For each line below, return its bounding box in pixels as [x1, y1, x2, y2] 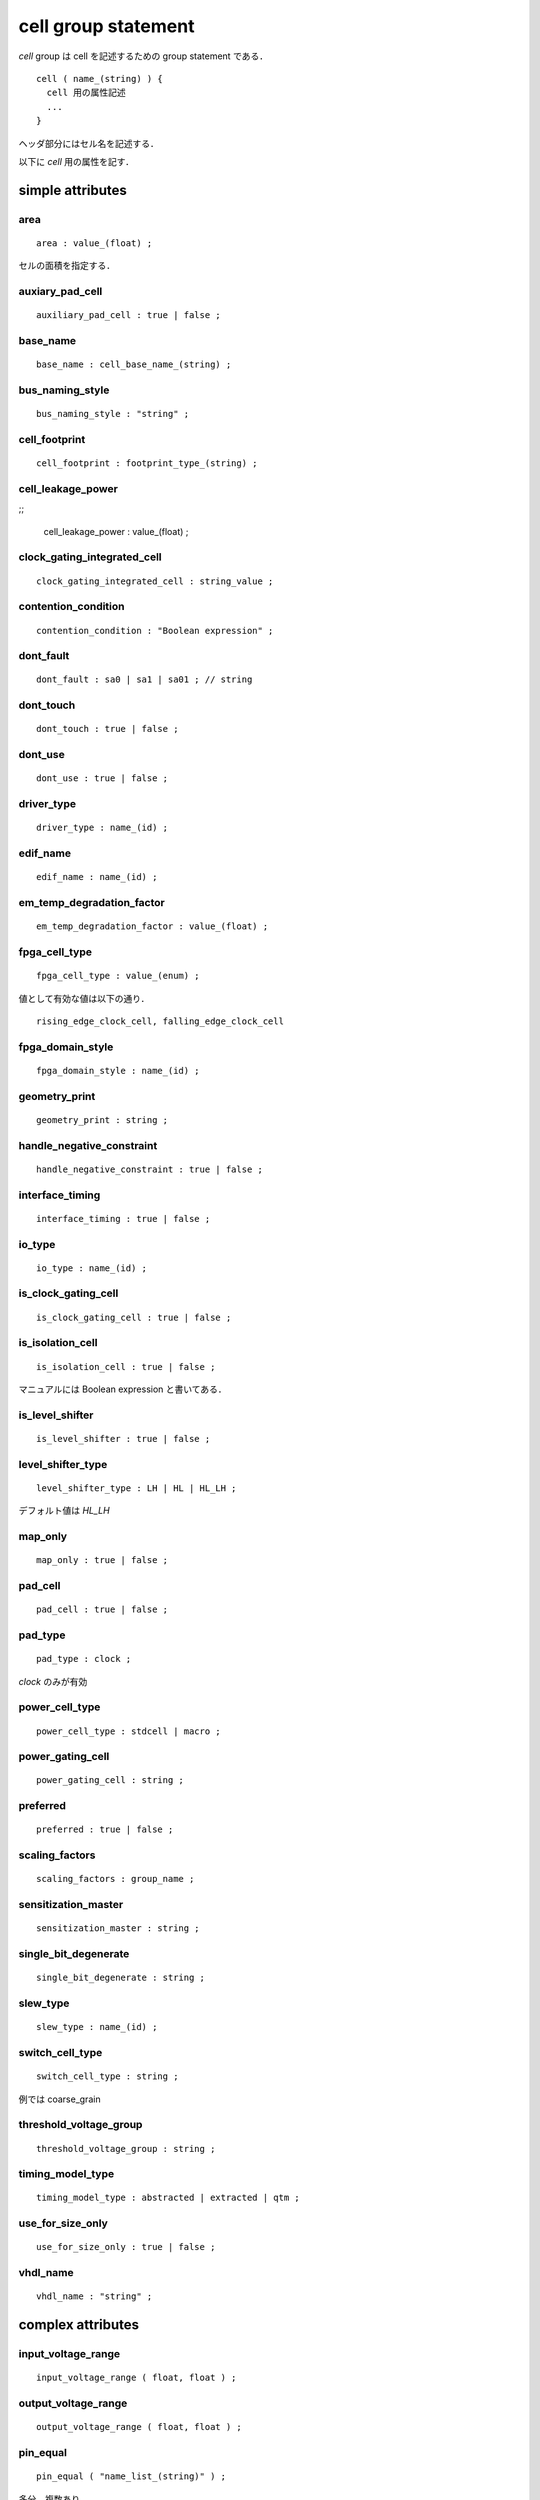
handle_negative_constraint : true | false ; [36, 1163, 264, 1175]
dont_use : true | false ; [36, 773, 169, 784]
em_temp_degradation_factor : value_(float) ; [36, 921, 269, 932]
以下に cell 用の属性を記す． [18, 155, 135, 167]
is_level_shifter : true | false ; [36, 1433, 211, 1444]
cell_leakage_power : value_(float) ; [43, 525, 189, 537]
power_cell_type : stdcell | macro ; [36, 1725, 222, 1737]
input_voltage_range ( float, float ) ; [36, 2372, 237, 2384]
